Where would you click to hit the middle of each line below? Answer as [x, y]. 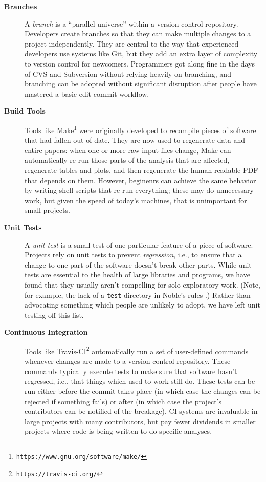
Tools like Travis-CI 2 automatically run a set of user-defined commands [137, 350]
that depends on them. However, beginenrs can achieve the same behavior [140, 180]
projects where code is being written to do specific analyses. [118, 431]
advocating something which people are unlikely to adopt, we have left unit [142, 305]
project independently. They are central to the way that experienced [132, 43]
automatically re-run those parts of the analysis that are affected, [127, 160]
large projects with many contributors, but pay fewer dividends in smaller [140, 421]
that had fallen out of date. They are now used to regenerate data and [135, 140]
